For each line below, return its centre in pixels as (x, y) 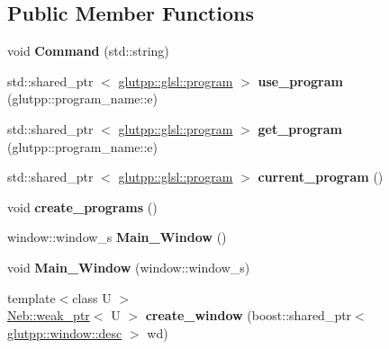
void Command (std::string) (88, 51)
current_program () (321, 177)
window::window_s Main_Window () (117, 237)
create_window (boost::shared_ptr (249, 315)
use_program (300, 81)
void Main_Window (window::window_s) (129, 267)
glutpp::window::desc (65, 332)
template (32, 297)
